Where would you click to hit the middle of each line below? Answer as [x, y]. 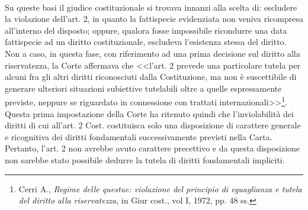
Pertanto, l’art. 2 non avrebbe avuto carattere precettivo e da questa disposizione [153, 148]
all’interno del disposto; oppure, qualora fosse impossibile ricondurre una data [146, 30]
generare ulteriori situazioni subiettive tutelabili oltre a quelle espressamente [143, 88]
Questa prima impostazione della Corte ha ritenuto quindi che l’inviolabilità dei [149, 113]
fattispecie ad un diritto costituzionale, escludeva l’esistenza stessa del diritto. [146, 42]
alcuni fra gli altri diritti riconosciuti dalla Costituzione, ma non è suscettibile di [151, 77]
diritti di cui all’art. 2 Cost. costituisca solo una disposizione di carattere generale [153, 125]
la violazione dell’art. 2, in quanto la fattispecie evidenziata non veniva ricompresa [154, 19]
